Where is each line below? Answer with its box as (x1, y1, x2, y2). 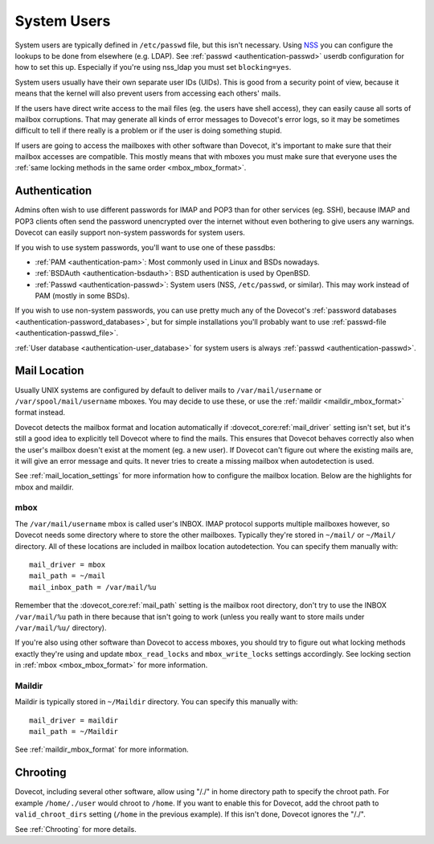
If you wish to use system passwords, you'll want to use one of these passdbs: (14, 242, 276, 252)
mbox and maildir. (14, 482, 74, 492)
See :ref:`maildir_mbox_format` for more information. (14, 744, 189, 755)
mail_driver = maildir (29, 715, 119, 725)
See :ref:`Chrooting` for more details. (14, 824, 137, 834)
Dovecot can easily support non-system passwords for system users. (14, 227, 245, 237)
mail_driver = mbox (29, 560, 106, 569)
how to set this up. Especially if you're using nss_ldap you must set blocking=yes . (14, 63, 292, 72)
